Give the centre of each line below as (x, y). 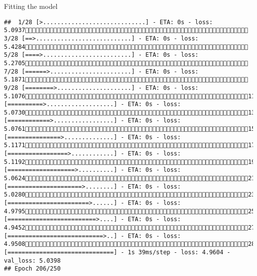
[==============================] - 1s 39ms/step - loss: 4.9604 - (117, 252)
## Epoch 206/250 (32, 269)
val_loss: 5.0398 (32, 260)
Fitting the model (31, 6)
